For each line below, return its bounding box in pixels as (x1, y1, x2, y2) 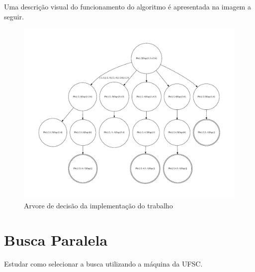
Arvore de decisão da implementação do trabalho (24, 200, 173, 210)
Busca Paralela (4, 229, 108, 250)
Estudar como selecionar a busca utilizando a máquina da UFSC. (4, 258, 203, 269)
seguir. (4, 11, 24, 21)
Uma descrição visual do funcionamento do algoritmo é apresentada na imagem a (4, 1, 251, 11)
